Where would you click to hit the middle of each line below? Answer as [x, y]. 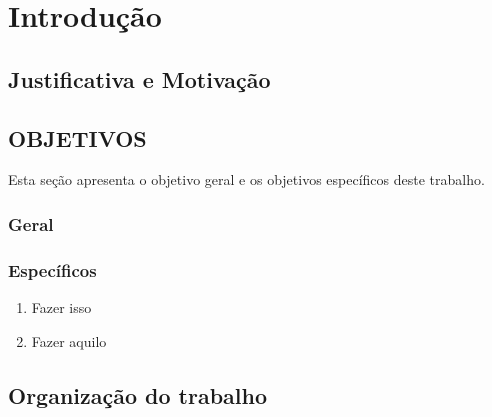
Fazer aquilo [69, 340]
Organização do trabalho [138, 394]
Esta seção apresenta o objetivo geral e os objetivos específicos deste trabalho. [246, 179]
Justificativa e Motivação [139, 78]
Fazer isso [61, 307]
